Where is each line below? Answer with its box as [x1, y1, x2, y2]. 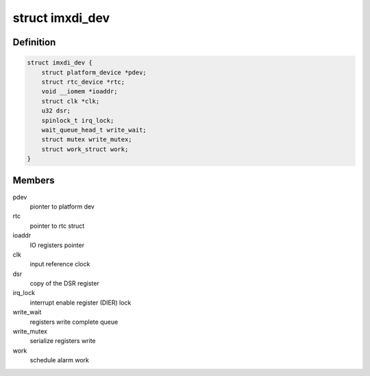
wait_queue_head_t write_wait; [41, 126, 147, 134]
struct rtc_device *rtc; [41, 78, 125, 86]
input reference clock [29, 260, 90, 268]
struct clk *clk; [41, 97, 100, 105]
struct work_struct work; [41, 145, 129, 153]
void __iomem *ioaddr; [41, 88, 118, 95]
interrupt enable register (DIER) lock [29, 298, 132, 307]
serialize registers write [29, 337, 96, 345]
